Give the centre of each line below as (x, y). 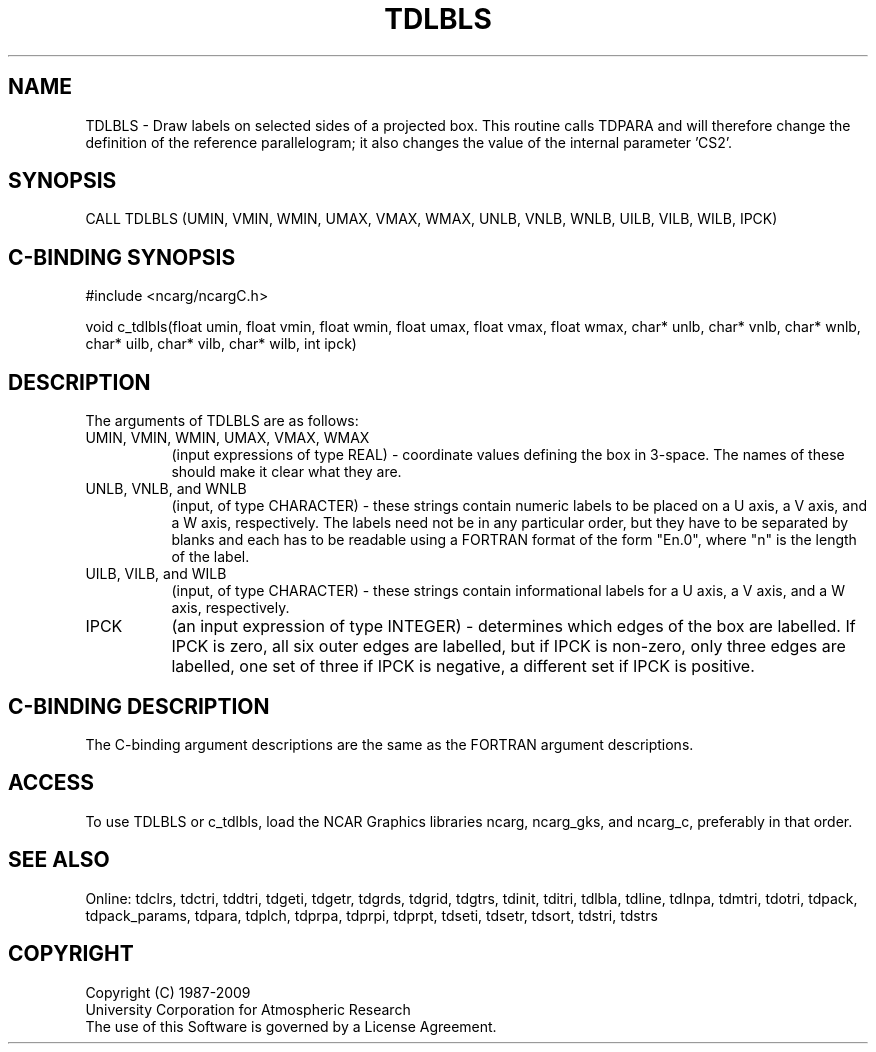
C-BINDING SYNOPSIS (122, 257)
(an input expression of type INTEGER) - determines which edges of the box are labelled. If (513, 626)
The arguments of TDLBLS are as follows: (222, 421)
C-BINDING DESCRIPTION (139, 706)
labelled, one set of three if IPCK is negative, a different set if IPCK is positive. (463, 666)
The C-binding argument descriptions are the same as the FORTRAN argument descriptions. (389, 744)
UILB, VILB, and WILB (156, 574)
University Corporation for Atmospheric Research (248, 1009)
